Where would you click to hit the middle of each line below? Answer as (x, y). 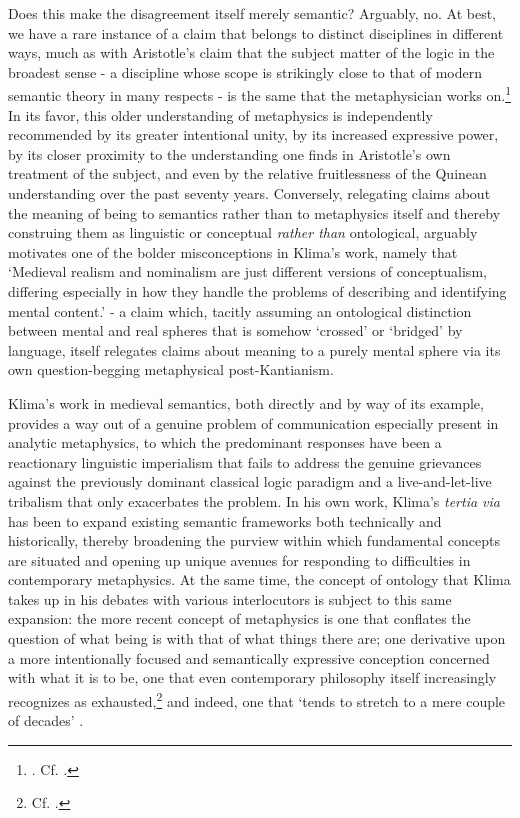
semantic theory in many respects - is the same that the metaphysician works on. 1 (260, 94)
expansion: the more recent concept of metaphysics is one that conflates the (239, 618)
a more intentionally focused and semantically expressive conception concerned (249, 657)
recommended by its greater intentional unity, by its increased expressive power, (253, 134)
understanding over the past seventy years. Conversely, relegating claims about (249, 193)
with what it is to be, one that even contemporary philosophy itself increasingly (252, 677)
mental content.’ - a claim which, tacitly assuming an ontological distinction (240, 310)
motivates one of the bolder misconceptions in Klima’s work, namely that (233, 251)
